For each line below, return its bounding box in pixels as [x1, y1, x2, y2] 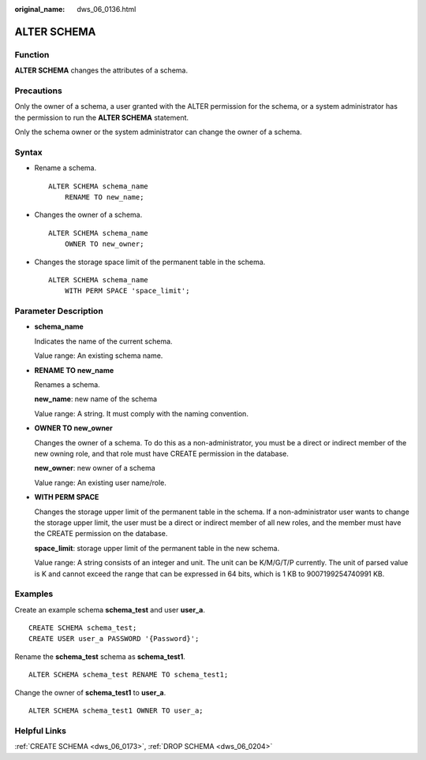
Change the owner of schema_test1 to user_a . [14, 687, 166, 697]
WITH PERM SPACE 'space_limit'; [64, 286, 190, 296]
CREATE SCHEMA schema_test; [28, 624, 137, 632]
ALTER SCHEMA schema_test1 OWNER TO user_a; [28, 706, 204, 715]
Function [14, 49, 50, 60]
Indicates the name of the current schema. [34, 336, 173, 346]
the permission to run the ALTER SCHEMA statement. [14, 113, 189, 122]
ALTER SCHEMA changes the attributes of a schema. [14, 65, 189, 75]
